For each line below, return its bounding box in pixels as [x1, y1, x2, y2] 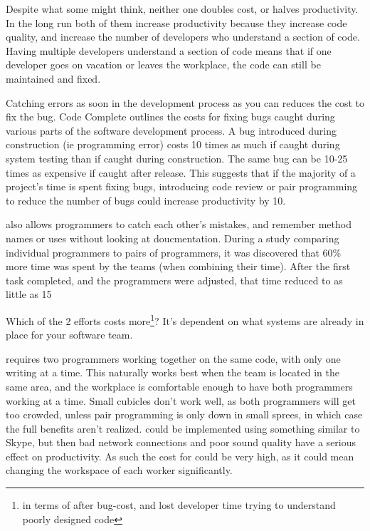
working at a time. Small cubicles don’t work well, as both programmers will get [6, 393, 356, 408]
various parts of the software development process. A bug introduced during [6, 123, 337, 138]
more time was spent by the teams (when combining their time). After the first [6, 259, 351, 274]
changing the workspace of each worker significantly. [6, 463, 233, 478]
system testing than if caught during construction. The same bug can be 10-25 [6, 150, 348, 165]
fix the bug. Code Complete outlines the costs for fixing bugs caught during [6, 109, 335, 124]
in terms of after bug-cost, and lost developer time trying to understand [22, 498, 336, 512]
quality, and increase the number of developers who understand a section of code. [6, 29, 360, 44]
